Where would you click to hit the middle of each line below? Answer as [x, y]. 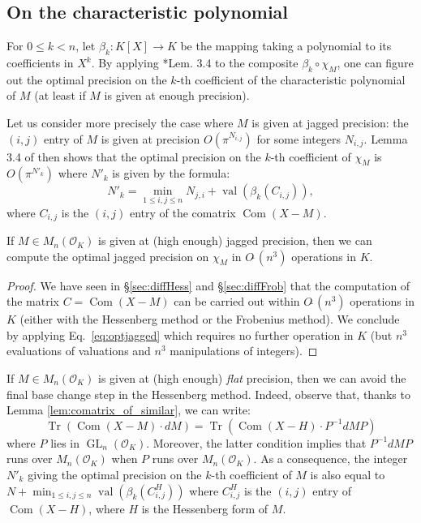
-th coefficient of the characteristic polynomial [291, 79]
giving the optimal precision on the [115, 474]
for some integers [299, 138]
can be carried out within [237, 301]
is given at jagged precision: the [330, 122]
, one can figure [375, 62]
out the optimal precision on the [87, 79]
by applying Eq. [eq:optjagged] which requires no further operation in [180, 334]
